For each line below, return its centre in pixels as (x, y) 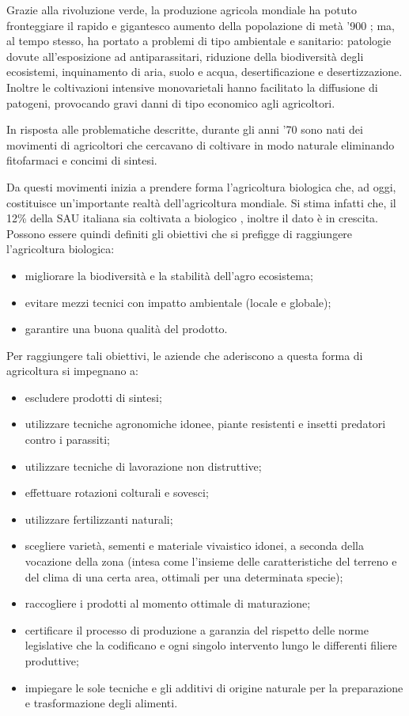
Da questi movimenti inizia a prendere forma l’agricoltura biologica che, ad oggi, (201, 186)
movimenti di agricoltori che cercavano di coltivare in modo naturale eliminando (201, 144)
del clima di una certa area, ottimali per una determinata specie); (184, 576)
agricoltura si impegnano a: (73, 371)
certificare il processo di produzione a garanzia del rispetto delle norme (197, 629)
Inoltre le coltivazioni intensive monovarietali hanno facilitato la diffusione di (192, 87)
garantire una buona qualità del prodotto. (126, 329)
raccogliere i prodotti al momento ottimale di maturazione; (168, 603)
